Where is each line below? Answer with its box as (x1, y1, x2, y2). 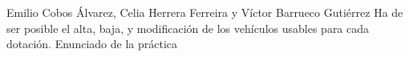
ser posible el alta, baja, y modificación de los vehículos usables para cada (6, 19, 370, 36)
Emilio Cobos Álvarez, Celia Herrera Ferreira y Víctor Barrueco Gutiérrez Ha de (6, 4, 403, 20)
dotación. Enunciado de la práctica (6, 35, 177, 52)
